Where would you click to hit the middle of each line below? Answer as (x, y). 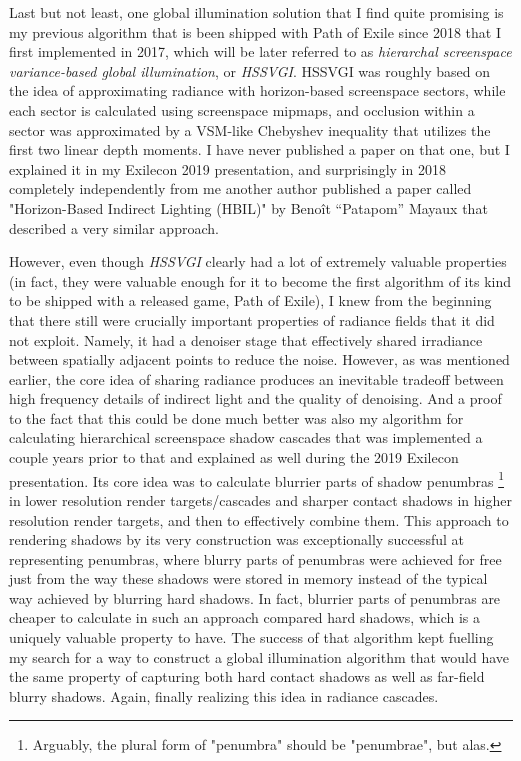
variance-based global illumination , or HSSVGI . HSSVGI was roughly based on (250, 70)
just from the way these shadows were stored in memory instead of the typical (248, 578)
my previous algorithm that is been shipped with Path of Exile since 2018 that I (255, 31)
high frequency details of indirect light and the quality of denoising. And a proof (255, 398)
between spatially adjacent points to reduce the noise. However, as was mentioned (259, 359)
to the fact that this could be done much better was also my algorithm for (236, 417)
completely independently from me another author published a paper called (240, 188)
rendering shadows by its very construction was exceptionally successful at (236, 539)
